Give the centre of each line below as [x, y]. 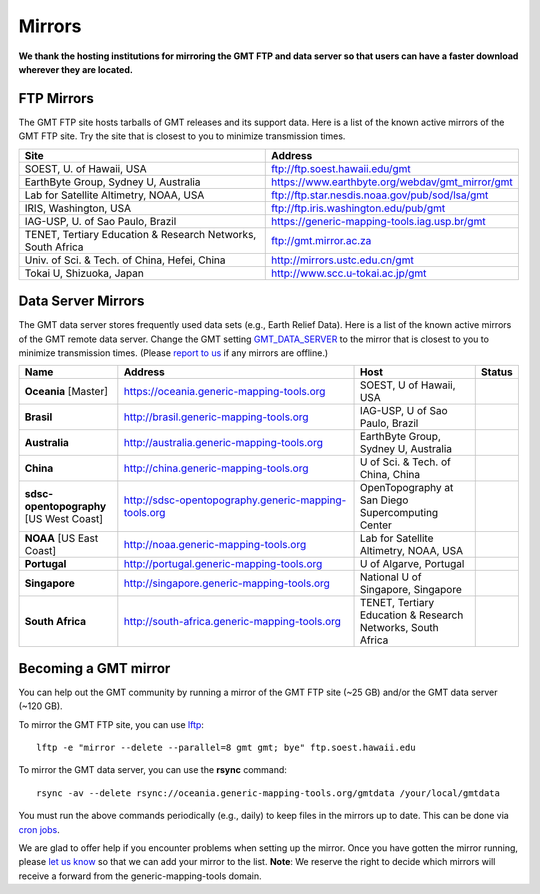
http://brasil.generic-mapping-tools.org [216, 417]
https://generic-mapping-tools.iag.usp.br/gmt [378, 221]
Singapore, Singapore [410, 590]
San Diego [384, 500]
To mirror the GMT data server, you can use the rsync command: [152, 770]
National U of [390, 577]
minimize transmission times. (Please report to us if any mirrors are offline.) [173, 352]
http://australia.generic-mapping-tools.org [223, 443]
